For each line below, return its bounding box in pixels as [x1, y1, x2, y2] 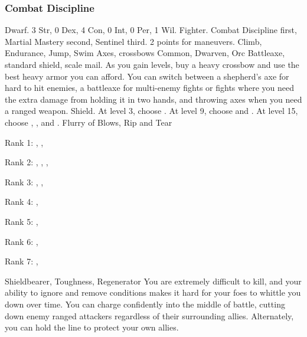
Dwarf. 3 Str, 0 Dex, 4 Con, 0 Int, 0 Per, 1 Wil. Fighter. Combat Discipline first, [5, 24, 297, 36]
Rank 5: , [5, 215, 38, 227]
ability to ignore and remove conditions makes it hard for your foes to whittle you [5, 286, 301, 299]
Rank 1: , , [5, 136, 44, 148]
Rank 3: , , [5, 175, 44, 188]
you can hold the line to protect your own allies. [5, 321, 179, 333]
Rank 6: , [5, 235, 38, 247]
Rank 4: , [5, 195, 38, 208]
